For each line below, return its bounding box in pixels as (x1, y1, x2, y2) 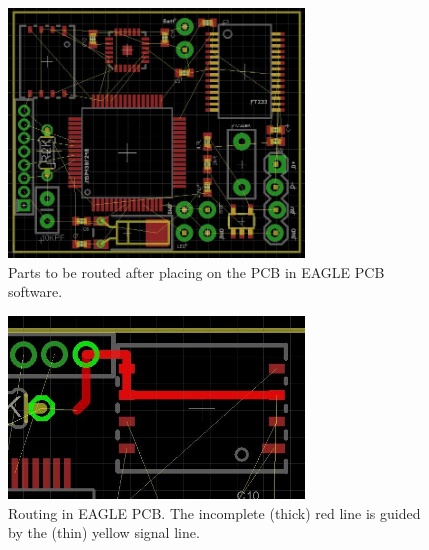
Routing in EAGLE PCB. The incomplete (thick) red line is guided (8, 502, 421, 523)
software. (8, 281, 63, 302)
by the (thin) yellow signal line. (8, 522, 200, 543)
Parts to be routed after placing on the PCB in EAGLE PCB (8, 261, 385, 282)
